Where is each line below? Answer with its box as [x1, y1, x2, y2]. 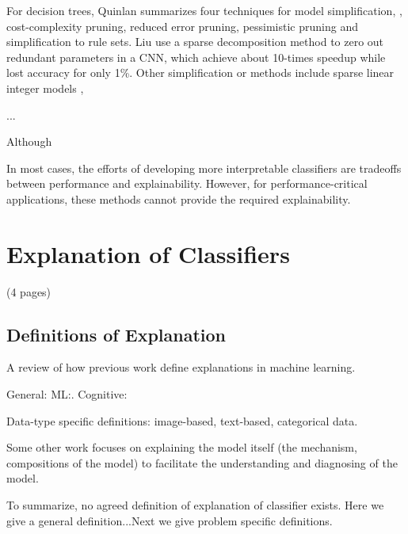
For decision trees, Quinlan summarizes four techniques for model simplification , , [6, 2, 402, 18]
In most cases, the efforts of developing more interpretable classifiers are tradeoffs [6, 159, 402, 176]
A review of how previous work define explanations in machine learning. [6, 359, 356, 376]
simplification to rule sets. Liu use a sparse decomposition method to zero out [6, 33, 384, 50]
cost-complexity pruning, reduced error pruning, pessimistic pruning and [6, 17, 358, 34]
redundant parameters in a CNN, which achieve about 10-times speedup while [6, 48, 386, 65]
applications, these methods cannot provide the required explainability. [6, 190, 351, 207]
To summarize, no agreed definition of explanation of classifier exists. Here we [6, 497, 384, 513]
